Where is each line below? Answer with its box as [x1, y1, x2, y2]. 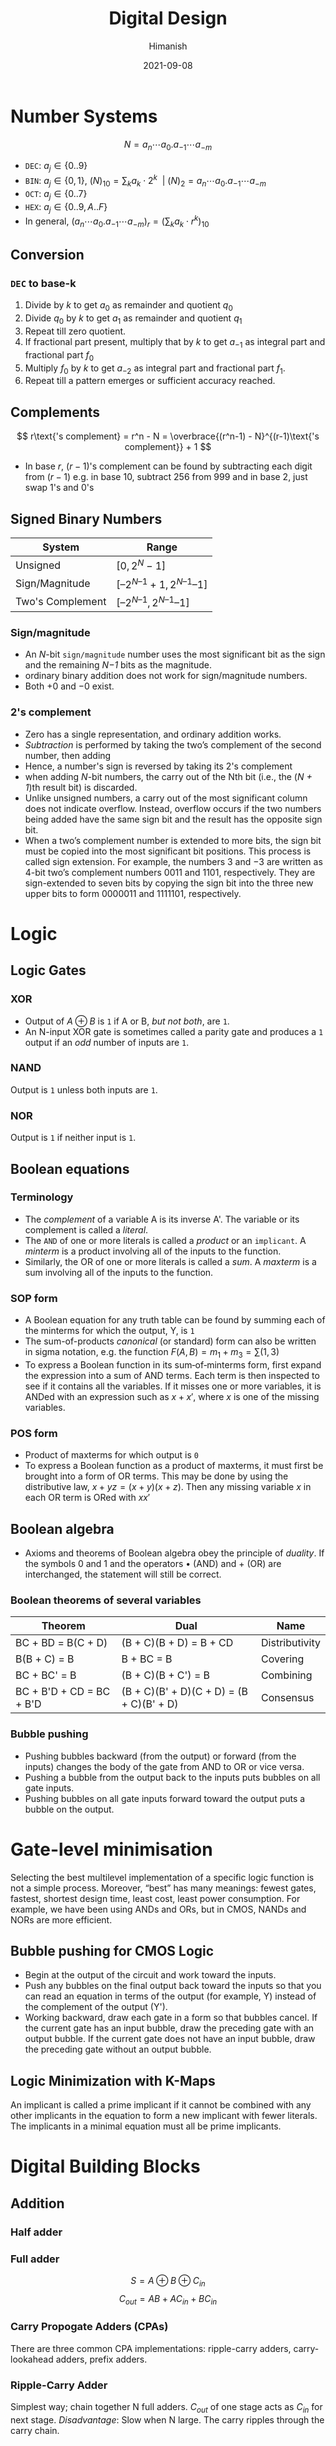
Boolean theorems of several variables [10, 1593, 202, 1607]
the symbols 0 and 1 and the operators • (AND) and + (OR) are [24, 1558, 282, 1570]
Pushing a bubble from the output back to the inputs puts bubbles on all [24, 1771, 321, 1783]
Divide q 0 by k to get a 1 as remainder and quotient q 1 [24, 312, 243, 327]
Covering [261, 1652, 305, 1666]
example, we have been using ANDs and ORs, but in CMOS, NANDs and [10, 1903, 307, 1915]
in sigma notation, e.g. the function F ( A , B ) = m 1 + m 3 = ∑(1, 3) [24, 1346, 280, 1360]
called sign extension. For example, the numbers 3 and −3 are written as [24, 855, 323, 867]
